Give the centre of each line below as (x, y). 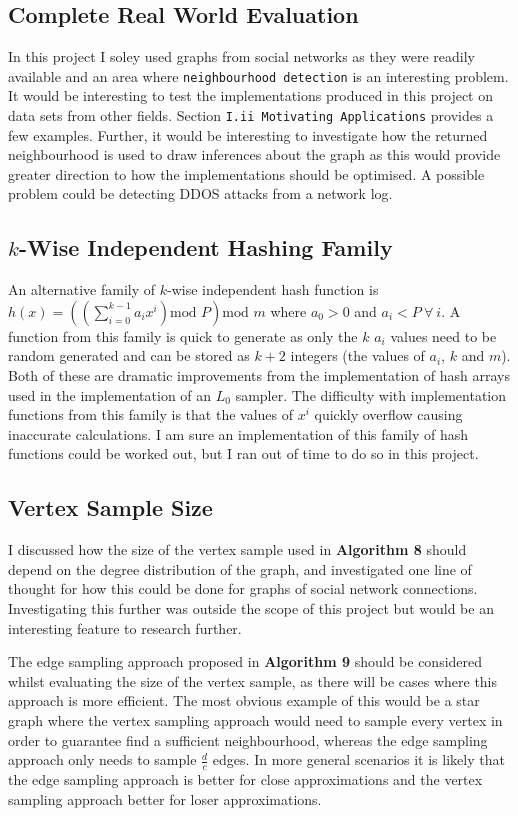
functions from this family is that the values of (151, 414)
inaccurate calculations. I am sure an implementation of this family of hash (238, 433)
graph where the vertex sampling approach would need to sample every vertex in (255, 719)
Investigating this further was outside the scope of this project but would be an (251, 608)
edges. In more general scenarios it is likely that (358, 759)
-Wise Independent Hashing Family (205, 247)
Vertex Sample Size (110, 507)
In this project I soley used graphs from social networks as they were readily (242, 56)
